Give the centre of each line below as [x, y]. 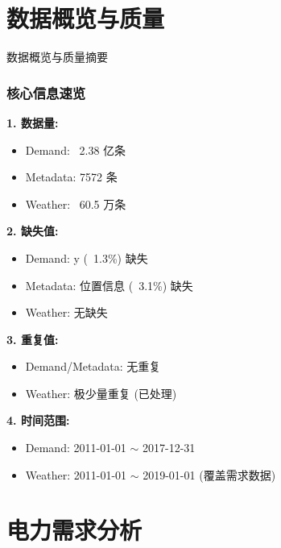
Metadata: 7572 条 [71, 177]
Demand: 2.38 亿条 [76, 149]
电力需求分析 [74, 530]
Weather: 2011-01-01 [76, 474]
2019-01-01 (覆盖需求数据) [209, 474]
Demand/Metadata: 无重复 [93, 366]
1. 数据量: [33, 122]
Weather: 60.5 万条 [76, 203]
